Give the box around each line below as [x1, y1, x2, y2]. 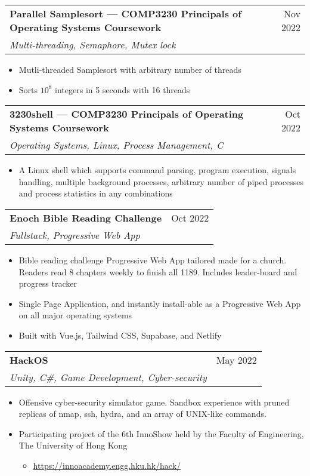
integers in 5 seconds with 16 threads [55, 83, 190, 96]
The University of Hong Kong [18, 439, 128, 452]
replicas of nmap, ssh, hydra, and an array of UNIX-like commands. [18, 407, 266, 420]
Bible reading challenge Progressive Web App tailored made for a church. [18, 253, 287, 266]
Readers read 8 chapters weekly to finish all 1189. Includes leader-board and [18, 265, 297, 278]
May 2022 [216, 352, 257, 367]
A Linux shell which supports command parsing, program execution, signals [18, 164, 296, 176]
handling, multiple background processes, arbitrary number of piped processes [18, 175, 303, 188]
